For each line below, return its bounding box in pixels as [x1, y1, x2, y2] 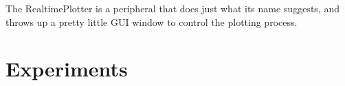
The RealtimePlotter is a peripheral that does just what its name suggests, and [5, 1, 340, 15]
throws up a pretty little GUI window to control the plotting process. [5, 14, 298, 29]
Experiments [5, 55, 128, 83]
